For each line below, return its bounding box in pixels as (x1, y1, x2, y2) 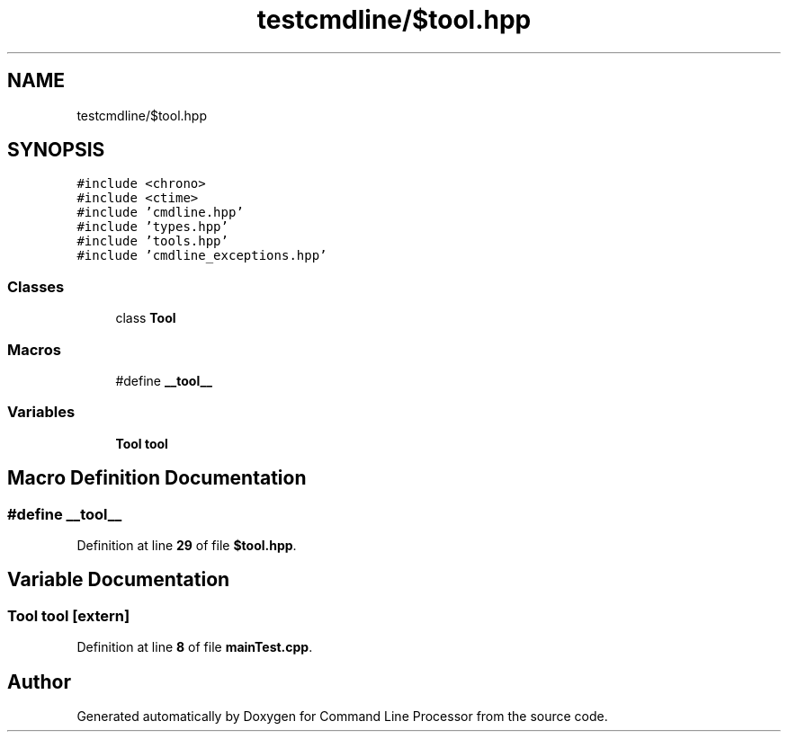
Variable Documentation (7, 568, 230, 592)
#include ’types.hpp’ (76, 219, 228, 235)
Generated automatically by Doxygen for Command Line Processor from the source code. (76, 708, 608, 724)
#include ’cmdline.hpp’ (76, 205, 244, 220)
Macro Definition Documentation (7, 467, 307, 490)
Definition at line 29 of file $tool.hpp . (76, 537, 297, 553)
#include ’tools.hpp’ (76, 234, 228, 249)
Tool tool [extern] (7, 606, 130, 625)
